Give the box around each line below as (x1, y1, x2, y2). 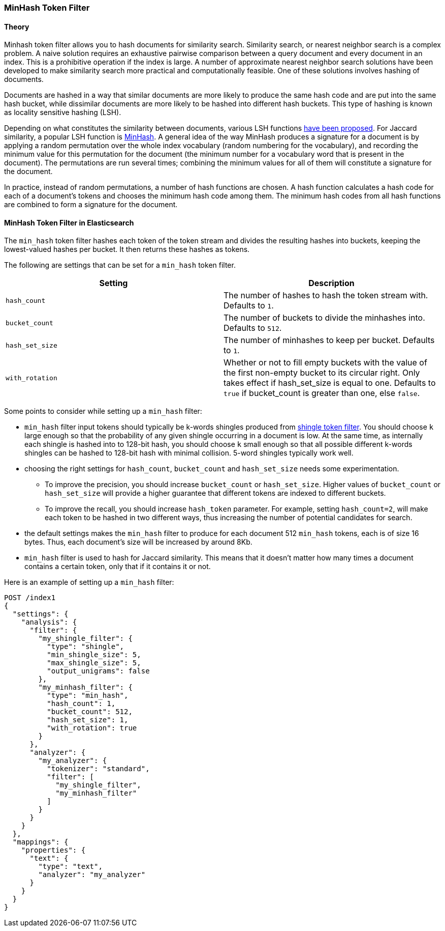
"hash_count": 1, (47, 699, 116, 708)
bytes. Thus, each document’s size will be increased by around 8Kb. (24, 538, 252, 547)
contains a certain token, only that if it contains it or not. (24, 562, 211, 571)
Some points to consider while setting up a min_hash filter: (4, 407, 202, 416)
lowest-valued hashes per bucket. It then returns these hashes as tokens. (4, 245, 250, 254)
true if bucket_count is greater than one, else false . (224, 388, 420, 399)
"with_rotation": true (47, 724, 137, 732)
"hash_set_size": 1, (47, 716, 129, 724)
